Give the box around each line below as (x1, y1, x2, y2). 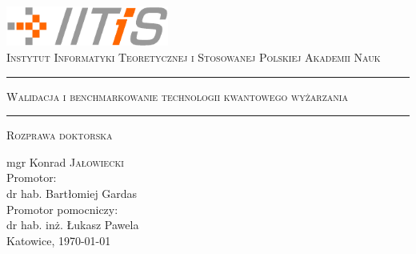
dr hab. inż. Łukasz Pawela (6, 216, 139, 233)
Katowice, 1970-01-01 (6, 232, 111, 248)
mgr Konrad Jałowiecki (6, 153, 124, 170)
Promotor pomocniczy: (6, 200, 118, 217)
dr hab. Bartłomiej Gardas (6, 185, 138, 202)
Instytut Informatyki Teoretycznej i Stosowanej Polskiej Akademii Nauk (6, 49, 381, 66)
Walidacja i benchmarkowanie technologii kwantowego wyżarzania (6, 87, 348, 104)
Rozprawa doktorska (6, 127, 113, 143)
